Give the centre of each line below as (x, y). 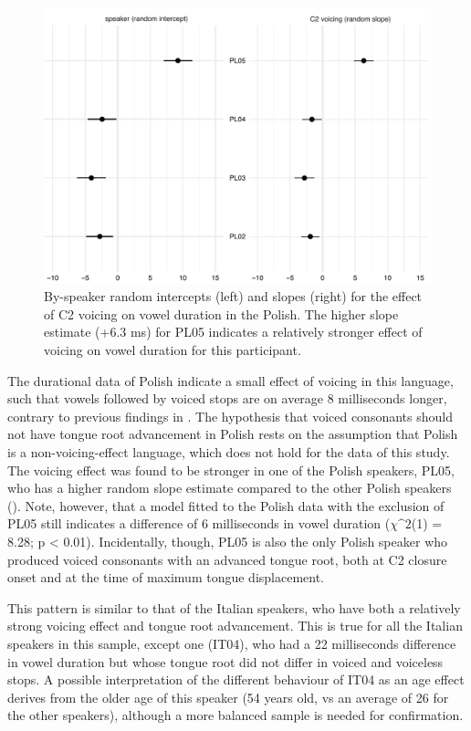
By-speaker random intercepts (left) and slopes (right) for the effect (233, 296)
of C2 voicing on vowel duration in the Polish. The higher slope (221, 313)
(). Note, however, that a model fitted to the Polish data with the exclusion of (226, 505)
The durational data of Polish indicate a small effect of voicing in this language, (230, 380)
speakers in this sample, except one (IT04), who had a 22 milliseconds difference (232, 643)
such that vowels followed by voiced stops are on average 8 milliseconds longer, (227, 398)
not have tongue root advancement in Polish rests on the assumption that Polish (233, 434)
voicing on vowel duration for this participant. (173, 350)
